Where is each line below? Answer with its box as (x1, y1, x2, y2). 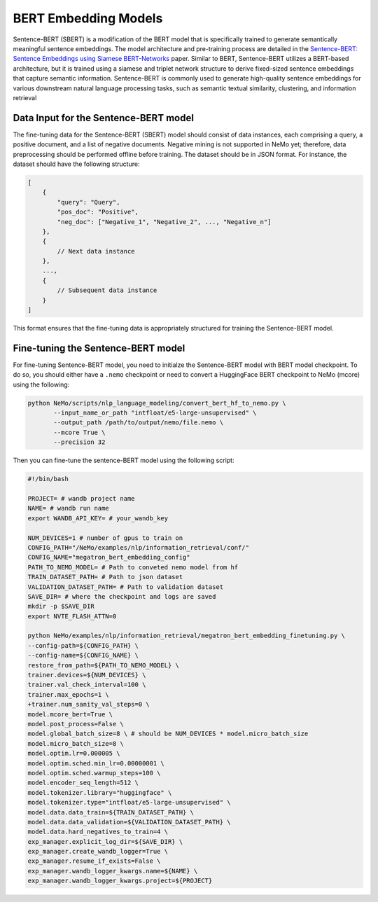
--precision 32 (53, 438, 106, 446)
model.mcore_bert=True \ (27, 710, 113, 718)
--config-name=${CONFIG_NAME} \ (27, 651, 139, 660)
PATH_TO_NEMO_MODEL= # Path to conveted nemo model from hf (27, 563, 239, 571)
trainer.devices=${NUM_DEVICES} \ (27, 671, 146, 679)
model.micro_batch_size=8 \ (27, 740, 124, 747)
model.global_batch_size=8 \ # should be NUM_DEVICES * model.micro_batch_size (27, 730, 309, 738)
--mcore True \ (53, 428, 106, 436)
